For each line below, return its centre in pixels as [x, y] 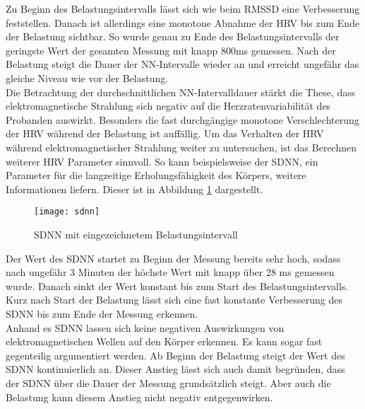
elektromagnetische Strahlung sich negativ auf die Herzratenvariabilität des [168, 106]
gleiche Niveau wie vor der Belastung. [87, 77]
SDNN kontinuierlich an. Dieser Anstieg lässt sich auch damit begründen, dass [175, 369]
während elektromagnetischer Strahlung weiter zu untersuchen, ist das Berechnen [181, 147]
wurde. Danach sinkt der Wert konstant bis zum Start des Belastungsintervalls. [177, 286]
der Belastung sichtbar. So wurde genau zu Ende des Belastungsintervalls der [173, 36]
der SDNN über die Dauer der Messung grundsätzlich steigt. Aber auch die [168, 382]
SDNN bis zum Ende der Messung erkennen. [102, 313]
